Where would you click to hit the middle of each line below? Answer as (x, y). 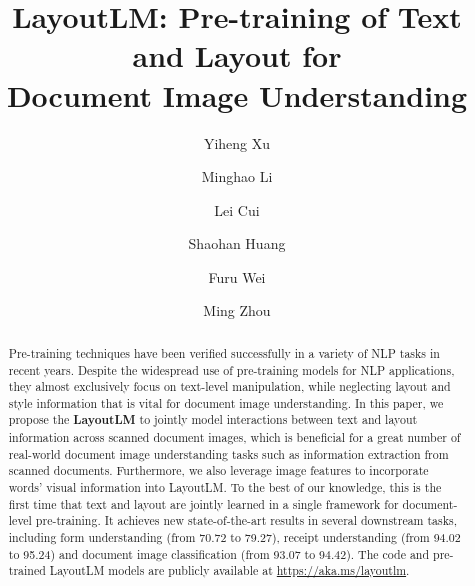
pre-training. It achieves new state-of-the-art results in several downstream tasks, (246, 520)
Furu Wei (237, 276)
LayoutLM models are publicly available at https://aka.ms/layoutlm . (229, 570)
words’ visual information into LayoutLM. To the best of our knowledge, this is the (225, 487)
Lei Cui (237, 209)
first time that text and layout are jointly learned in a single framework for (203, 503)
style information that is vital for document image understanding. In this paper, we (226, 402)
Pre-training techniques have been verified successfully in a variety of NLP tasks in (224, 352)
